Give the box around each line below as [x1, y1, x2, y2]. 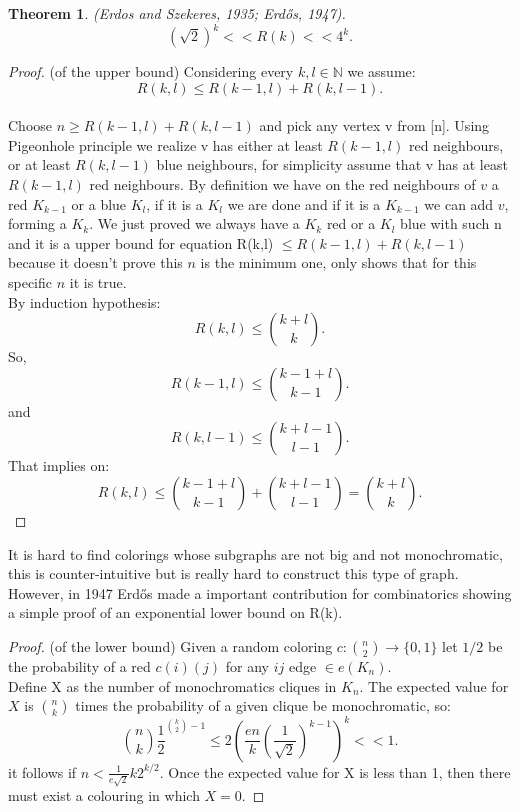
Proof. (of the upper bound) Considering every [8, 61, 294, 82]
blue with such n [400, 213, 502, 234]
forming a [8, 213, 67, 234]
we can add [424, 193, 494, 214]
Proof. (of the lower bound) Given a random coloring [8, 635, 333, 656]
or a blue [71, 193, 127, 214]
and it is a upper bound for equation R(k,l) [8, 232, 274, 253]
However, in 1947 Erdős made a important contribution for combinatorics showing [8, 582, 512, 603]
